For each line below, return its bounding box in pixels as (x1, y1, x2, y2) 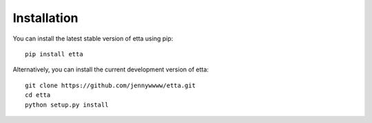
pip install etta (25, 50, 83, 58)
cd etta (25, 91, 51, 99)
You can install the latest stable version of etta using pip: (12, 34, 174, 43)
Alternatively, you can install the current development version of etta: (12, 65, 209, 74)
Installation (12, 10, 79, 25)
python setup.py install (25, 100, 109, 109)
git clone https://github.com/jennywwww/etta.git (25, 81, 196, 89)
